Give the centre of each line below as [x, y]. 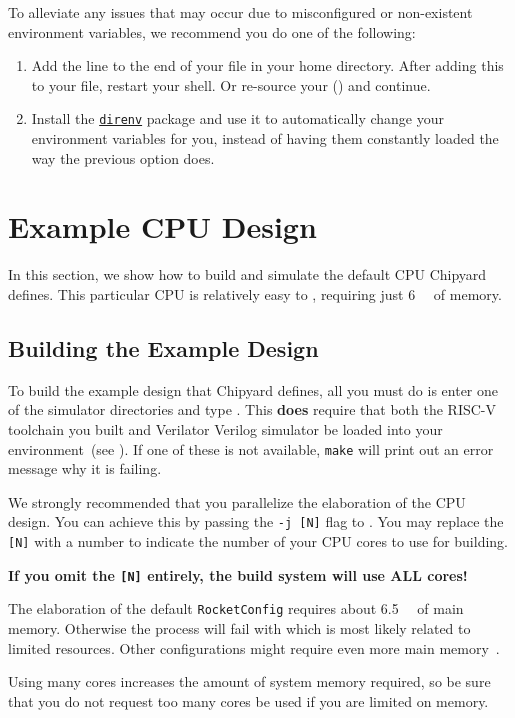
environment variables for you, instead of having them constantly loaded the [265, 138]
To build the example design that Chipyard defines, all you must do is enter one [253, 389]
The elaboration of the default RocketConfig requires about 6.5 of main [236, 608]
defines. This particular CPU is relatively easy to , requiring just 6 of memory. [255, 293]
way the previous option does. [123, 157]
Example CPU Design [162, 226]
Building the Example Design [163, 347]
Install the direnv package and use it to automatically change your [237, 118]
